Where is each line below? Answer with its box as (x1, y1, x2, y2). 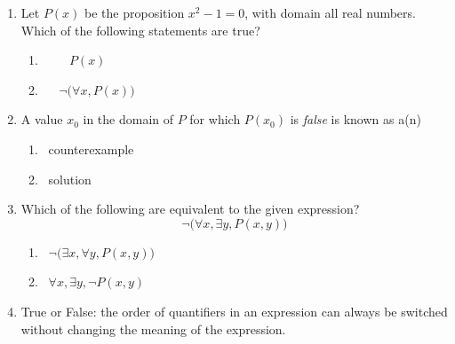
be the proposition (84, 4, 185, 21)
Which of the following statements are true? (20, 20, 260, 39)
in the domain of (83, 110, 174, 129)
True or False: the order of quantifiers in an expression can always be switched (20, 301, 448, 320)
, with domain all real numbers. (244, 4, 416, 21)
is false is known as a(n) (290, 110, 421, 129)
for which (189, 110, 241, 129)
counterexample (48, 139, 134, 158)
